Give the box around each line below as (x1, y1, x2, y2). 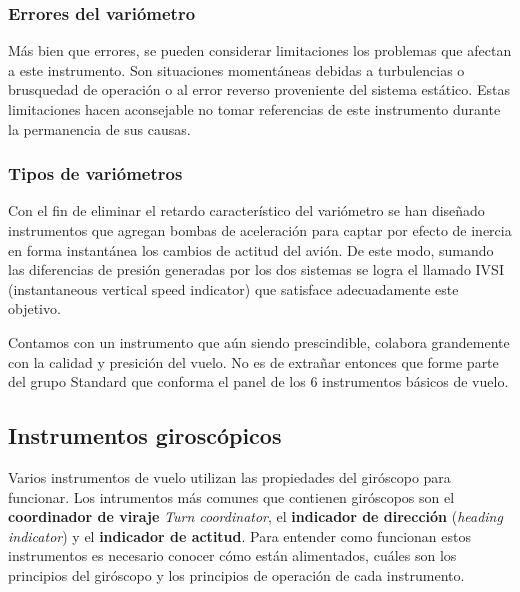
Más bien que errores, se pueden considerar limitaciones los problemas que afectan (8, 40, 512, 61)
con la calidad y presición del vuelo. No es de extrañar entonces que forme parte (8, 351, 499, 372)
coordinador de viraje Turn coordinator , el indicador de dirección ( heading (8, 506, 503, 527)
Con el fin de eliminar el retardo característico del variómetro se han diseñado (8, 200, 485, 221)
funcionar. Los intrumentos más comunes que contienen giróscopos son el (8, 486, 455, 507)
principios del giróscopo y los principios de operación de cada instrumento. (8, 564, 465, 585)
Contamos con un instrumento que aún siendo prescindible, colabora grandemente (8, 331, 510, 352)
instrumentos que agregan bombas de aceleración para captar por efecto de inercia (8, 220, 512, 240)
